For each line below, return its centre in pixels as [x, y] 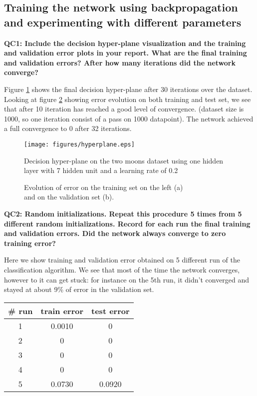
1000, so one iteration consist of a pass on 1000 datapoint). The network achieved [129, 118]
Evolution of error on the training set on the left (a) [104, 187]
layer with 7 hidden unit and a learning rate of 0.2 [101, 170]
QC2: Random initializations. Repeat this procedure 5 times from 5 [123, 213]
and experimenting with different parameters [123, 22]
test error [111, 310]
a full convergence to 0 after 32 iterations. [68, 128]
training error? [30, 243]
